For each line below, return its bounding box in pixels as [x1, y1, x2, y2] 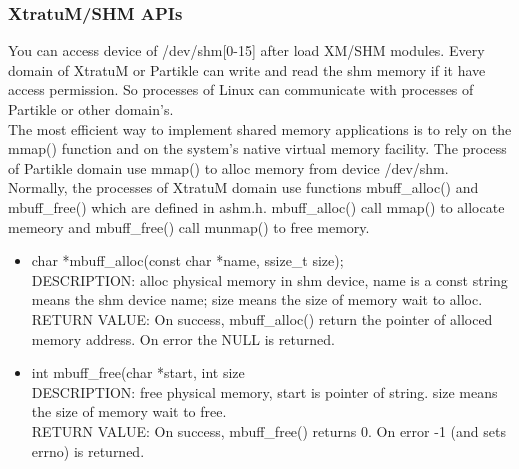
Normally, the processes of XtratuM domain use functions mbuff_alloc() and [8, 177, 479, 198]
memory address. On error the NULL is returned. [31, 328, 335, 349]
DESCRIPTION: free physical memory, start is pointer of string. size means [31, 381, 498, 402]
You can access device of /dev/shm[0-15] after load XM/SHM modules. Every [8, 40, 485, 61]
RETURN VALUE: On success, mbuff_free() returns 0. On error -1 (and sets [31, 420, 506, 441]
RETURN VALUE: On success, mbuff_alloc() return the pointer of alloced [31, 308, 493, 329]
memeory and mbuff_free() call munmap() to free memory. [8, 216, 370, 237]
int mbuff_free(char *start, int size [31, 362, 245, 383]
